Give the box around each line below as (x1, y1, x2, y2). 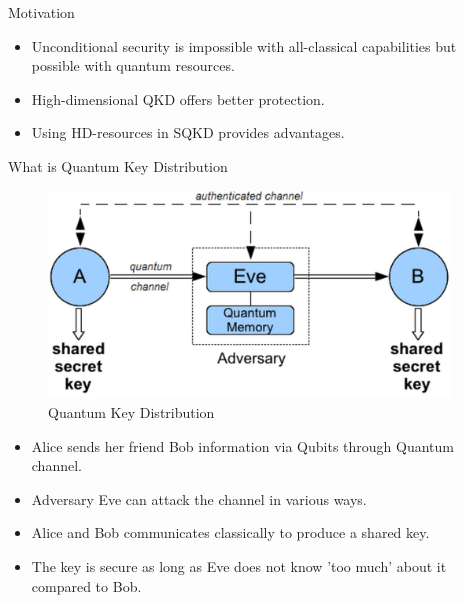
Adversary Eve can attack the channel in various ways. (31, 488, 367, 509)
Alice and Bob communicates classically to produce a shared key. (31, 522, 430, 543)
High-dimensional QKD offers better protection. (31, 88, 325, 109)
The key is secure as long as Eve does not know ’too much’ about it (31, 555, 447, 576)
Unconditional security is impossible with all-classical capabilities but (31, 35, 457, 56)
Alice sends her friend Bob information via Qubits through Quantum (31, 435, 454, 456)
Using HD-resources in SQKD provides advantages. (31, 122, 345, 143)
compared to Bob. (31, 575, 142, 596)
